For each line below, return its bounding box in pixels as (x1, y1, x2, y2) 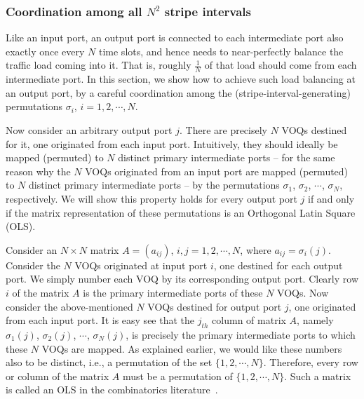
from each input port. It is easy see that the (6, 313, 195, 327)
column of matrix (212, 313, 286, 327)
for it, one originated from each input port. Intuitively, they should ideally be (6, 136, 338, 151)
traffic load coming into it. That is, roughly (6, 58, 191, 72)
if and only (308, 191, 355, 205)
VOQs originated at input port (74, 257, 208, 272)
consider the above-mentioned (6, 299, 133, 313)
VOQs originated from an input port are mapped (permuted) (85, 163, 349, 178)
